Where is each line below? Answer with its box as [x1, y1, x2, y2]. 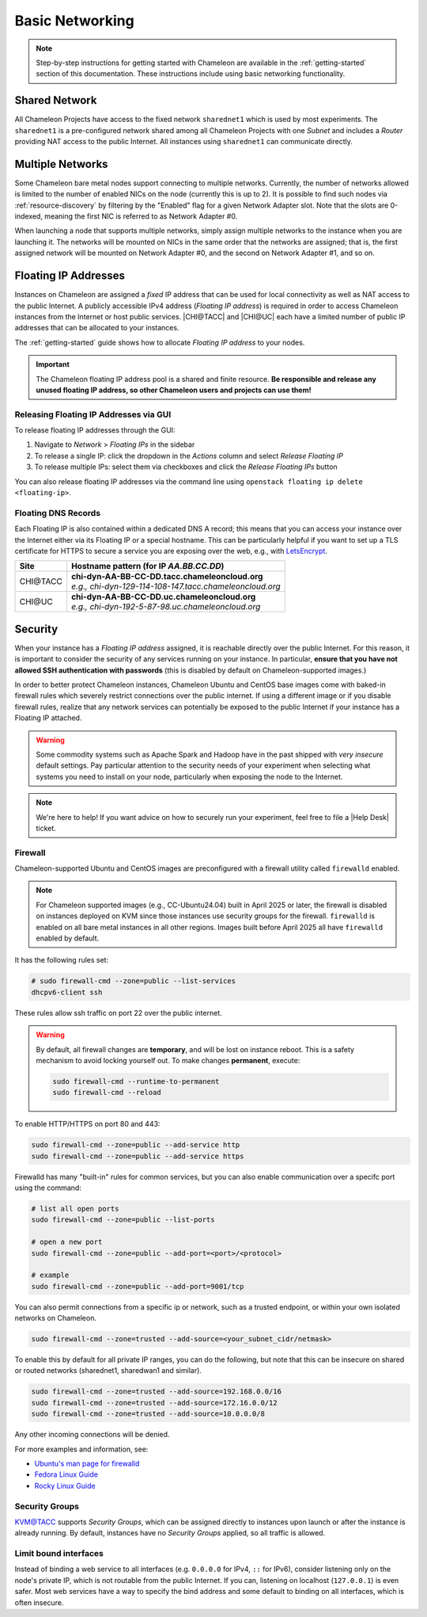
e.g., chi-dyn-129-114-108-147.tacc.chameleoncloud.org [71, 581, 281, 592]
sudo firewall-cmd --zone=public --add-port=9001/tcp [31, 1282, 244, 1291]
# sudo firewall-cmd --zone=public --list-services [31, 977, 236, 986]
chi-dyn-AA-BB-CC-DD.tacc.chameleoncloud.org [71, 571, 263, 582]
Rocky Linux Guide [34, 1481, 96, 1490]
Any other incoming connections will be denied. [14, 1430, 170, 1440]
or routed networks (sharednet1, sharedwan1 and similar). [14, 1366, 202, 1375]
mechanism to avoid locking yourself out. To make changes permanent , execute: [36, 1055, 300, 1065]
